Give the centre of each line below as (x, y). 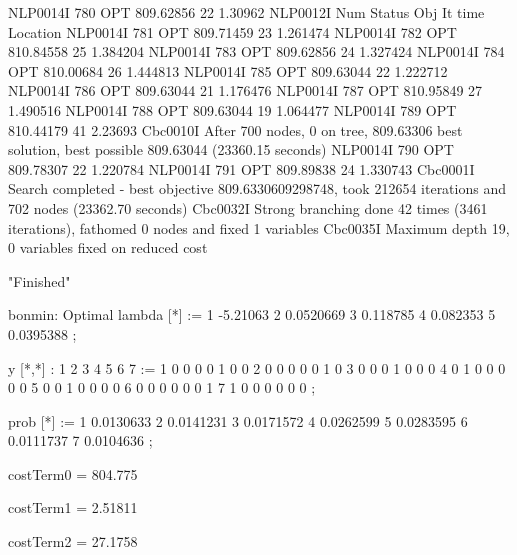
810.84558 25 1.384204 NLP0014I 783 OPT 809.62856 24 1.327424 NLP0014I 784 (256, 51)
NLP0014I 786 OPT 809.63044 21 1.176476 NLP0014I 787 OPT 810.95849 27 (245, 90)
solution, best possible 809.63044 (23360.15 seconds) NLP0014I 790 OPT (231, 149)
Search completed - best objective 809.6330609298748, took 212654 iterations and (257, 188)
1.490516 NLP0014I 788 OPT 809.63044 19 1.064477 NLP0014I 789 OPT (232, 109)
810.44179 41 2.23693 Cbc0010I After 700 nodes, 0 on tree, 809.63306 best (235, 129)
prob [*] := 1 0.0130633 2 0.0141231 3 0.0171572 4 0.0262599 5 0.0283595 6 (238, 420)
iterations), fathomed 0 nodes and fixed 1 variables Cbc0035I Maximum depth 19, (259, 227)
